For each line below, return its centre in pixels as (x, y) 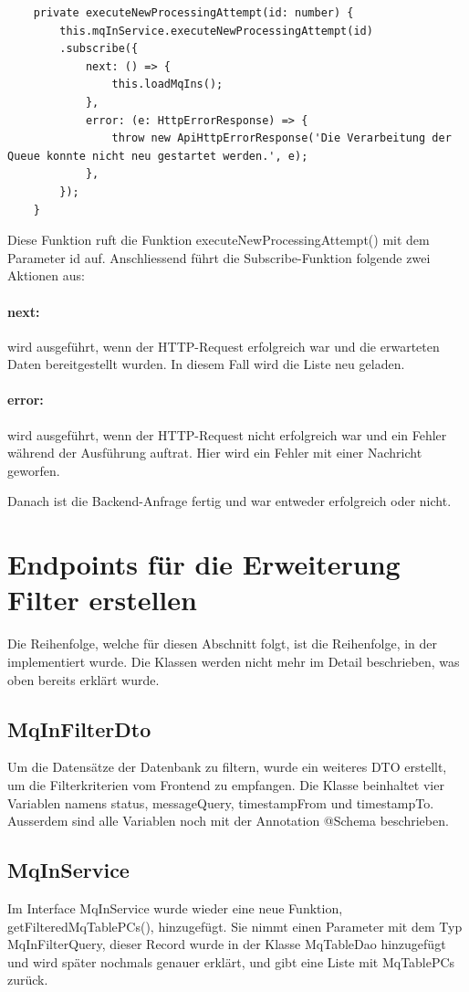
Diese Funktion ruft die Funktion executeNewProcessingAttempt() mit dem (219, 240)
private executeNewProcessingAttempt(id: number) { (193, 13)
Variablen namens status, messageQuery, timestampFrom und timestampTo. (221, 802)
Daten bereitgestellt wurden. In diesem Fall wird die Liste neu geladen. (206, 364)
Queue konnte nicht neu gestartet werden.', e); (158, 156)
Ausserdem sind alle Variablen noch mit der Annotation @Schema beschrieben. (228, 821)
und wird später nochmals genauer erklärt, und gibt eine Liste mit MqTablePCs (231, 961)
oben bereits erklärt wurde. (83, 679)
